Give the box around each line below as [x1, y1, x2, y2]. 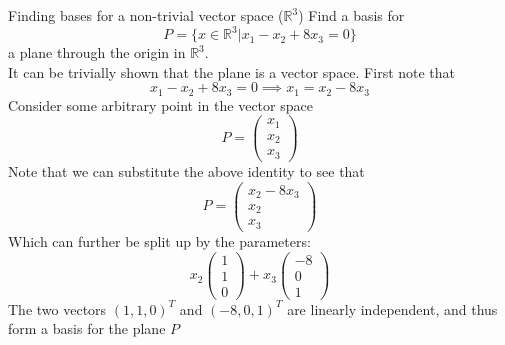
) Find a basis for [298, 5, 405, 25]
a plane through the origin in [8, 42, 186, 63]
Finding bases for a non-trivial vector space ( [8, 5, 284, 25]
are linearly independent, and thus [287, 298, 498, 319]
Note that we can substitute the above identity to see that [8, 160, 365, 181]
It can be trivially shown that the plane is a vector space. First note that [8, 61, 456, 82]
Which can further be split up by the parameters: [8, 230, 311, 251]
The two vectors [8, 298, 107, 319]
